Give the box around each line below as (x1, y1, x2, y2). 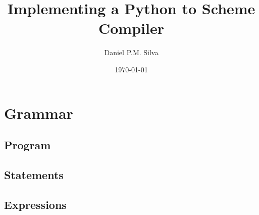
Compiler (98, 18, 164, 38)
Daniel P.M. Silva (104, 47, 159, 58)
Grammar (4, 102, 73, 123)
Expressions (4, 196, 67, 212)
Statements (4, 166, 64, 182)
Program (4, 137, 51, 153)
